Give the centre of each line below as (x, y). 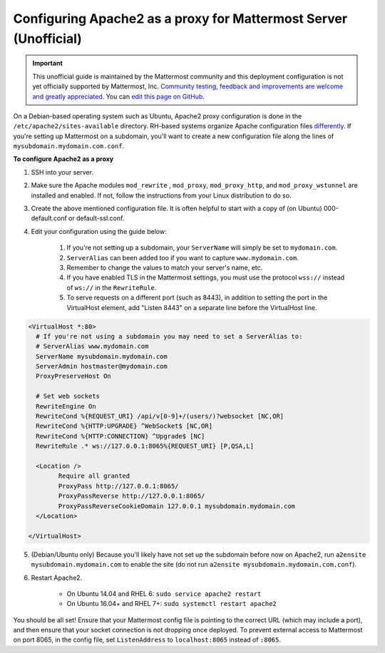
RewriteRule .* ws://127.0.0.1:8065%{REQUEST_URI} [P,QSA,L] (145, 446)
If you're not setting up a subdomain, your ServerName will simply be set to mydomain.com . (202, 248)
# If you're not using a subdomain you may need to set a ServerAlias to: (169, 336)
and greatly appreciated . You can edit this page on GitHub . (118, 96)
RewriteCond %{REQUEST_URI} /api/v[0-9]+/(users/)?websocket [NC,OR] (160, 416)
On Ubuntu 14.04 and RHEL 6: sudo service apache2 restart (164, 593)
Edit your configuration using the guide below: (99, 231)
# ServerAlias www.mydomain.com (92, 346)
